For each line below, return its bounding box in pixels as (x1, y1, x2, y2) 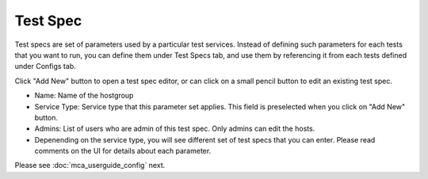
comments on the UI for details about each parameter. (34, 147, 212, 156)
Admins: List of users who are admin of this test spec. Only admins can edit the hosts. (34, 124, 315, 134)
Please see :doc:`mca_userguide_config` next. (14, 161, 166, 170)
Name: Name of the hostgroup (34, 91, 134, 101)
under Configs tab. (14, 62, 76, 71)
